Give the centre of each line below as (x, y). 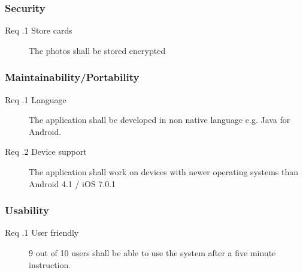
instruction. (50, 264)
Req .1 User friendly (42, 232)
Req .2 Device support (46, 151)
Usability (27, 210)
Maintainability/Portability (72, 77)
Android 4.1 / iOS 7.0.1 (72, 183)
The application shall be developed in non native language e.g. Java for (160, 120)
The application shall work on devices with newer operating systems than (164, 172)
